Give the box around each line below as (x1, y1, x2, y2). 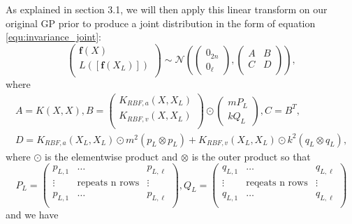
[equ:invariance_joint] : (6, 29, 101, 44)
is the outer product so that (191, 149, 311, 163)
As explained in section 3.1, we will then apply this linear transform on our (6, 2, 328, 16)
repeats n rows (77, 178, 140, 188)
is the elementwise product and (45, 149, 178, 163)
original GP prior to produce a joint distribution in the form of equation (6, 15, 316, 30)
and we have (6, 207, 59, 222)
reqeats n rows (246, 178, 308, 188)
